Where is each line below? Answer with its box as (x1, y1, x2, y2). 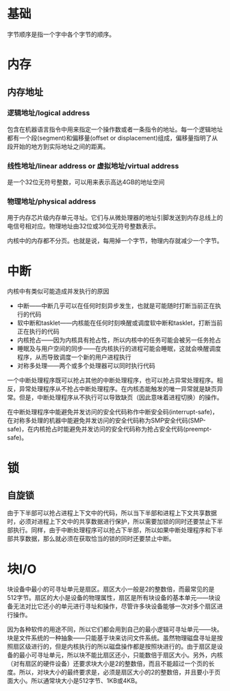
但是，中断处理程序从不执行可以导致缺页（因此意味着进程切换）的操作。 (18, 393, 223, 401)
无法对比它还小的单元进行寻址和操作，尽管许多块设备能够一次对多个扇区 (12, 602, 217, 610)
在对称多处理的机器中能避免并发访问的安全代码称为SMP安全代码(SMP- (7, 416, 207, 425)
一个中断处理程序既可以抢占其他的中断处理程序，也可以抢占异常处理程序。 (7, 376, 217, 384)
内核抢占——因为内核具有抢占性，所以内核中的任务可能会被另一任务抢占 (16, 336, 221, 344)
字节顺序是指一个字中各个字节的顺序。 (7, 30, 115, 38)
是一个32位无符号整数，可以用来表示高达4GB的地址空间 (7, 178, 165, 186)
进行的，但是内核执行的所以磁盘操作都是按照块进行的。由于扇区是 (30, 642, 217, 651)
